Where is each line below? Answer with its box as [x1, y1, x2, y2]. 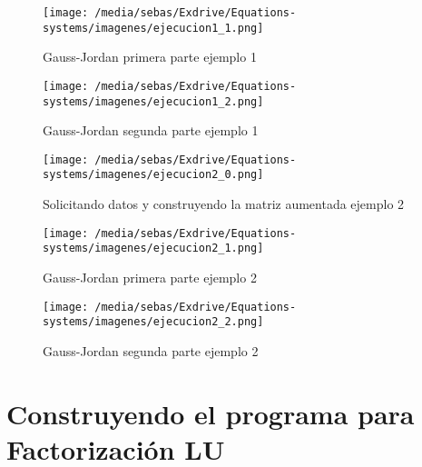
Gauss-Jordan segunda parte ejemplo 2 [43, 341, 259, 360]
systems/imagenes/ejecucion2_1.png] [43, 242, 264, 255]
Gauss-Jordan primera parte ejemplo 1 [43, 47, 257, 66]
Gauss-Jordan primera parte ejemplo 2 [43, 268, 257, 287]
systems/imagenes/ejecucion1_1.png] [43, 21, 264, 35]
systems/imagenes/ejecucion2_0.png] [43, 168, 264, 182]
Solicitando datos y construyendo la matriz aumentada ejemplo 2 [43, 194, 405, 214]
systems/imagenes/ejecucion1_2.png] [43, 94, 264, 108]
